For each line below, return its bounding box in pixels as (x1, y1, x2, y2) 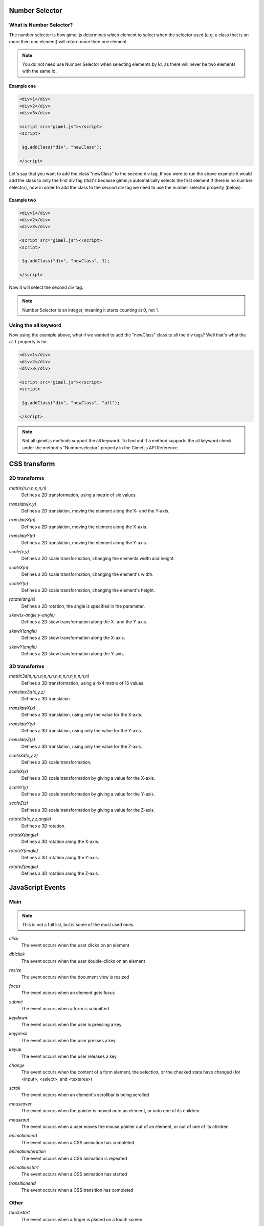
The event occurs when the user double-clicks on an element (21, 958, 145, 964)
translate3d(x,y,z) (9, 689, 45, 695)
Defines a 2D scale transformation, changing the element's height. (21, 587, 155, 593)
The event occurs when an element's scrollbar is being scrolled (21, 1092, 149, 1098)
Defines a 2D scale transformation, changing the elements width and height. (21, 556, 175, 562)
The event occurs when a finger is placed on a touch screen (21, 1216, 143, 1222)
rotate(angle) (9, 596, 36, 602)
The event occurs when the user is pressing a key (21, 1022, 122, 1027)
